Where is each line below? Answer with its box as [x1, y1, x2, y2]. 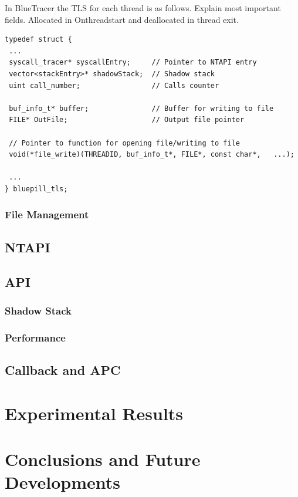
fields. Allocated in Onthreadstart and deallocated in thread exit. [5, 13, 239, 25]
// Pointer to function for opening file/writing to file [9, 138, 240, 147]
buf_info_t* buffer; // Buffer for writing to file [9, 104, 274, 113]
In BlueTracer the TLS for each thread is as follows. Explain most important [5, 2, 281, 13]
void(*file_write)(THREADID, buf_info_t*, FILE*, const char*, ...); [9, 150, 294, 159]
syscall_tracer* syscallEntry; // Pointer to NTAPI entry [9, 58, 257, 67]
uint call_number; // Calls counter [9, 81, 219, 90]
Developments [5, 470, 121, 494]
